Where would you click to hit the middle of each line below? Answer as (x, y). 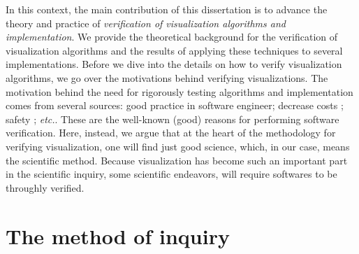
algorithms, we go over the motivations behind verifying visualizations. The (167, 77)
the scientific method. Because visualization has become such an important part (177, 160)
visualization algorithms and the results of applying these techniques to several (174, 50)
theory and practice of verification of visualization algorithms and (146, 23)
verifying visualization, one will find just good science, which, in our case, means (178, 146)
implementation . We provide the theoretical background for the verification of (172, 37)
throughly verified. (45, 187)
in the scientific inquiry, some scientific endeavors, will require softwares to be (171, 174)
